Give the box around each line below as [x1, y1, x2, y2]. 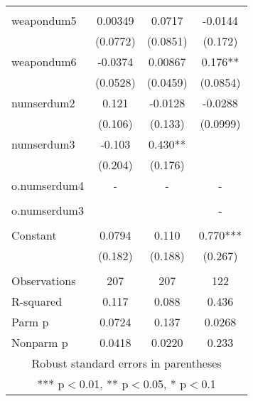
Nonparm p [11, 334, 68, 351]
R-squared [11, 293, 63, 309]
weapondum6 [11, 53, 77, 70]
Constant [11, 227, 57, 243]
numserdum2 [11, 95, 75, 111]
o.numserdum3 [11, 202, 84, 218]
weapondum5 [11, 12, 77, 28]
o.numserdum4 [11, 177, 84, 193]
